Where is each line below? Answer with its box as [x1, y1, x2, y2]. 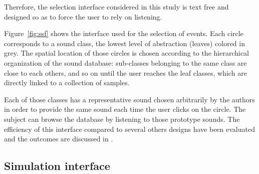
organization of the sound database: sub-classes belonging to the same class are [4, 57, 247, 68]
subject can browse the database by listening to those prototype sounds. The [4, 113, 240, 124]
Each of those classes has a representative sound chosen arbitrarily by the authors [4, 94, 255, 104]
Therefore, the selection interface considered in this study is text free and [4, 2, 229, 12]
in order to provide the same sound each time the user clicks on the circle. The [4, 104, 246, 114]
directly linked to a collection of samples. [4, 77, 130, 88]
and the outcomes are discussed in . [4, 133, 113, 144]
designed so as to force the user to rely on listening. [4, 11, 162, 22]
